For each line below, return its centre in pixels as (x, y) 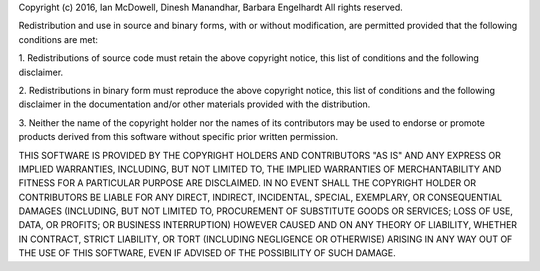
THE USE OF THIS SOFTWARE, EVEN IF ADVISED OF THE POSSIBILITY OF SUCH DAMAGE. (207, 253)
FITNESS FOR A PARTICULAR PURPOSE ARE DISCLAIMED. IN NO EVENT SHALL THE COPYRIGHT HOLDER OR (247, 183)
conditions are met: (58, 39)
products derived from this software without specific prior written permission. (178, 137)
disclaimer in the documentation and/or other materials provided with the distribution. (194, 104)
